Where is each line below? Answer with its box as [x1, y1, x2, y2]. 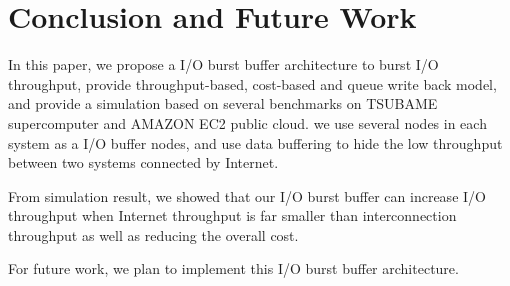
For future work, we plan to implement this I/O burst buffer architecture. [8, 258, 459, 279]
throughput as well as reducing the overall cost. [8, 224, 299, 245]
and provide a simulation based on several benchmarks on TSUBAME [8, 93, 438, 114]
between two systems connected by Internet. [8, 152, 279, 173]
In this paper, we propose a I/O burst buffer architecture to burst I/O [8, 54, 439, 75]
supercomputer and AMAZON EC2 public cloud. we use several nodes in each [8, 112, 487, 133]
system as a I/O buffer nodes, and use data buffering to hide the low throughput [8, 132, 503, 153]
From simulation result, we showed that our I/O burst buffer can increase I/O [8, 185, 486, 206]
